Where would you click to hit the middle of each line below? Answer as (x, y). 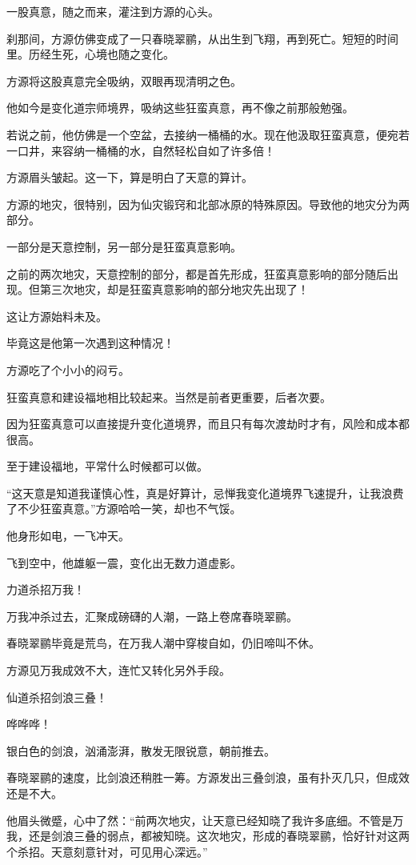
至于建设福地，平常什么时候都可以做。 (107, 466)
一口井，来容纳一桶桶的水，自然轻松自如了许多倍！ (141, 150)
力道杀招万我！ (46, 589)
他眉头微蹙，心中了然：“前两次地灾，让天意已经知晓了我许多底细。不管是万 (205, 820)
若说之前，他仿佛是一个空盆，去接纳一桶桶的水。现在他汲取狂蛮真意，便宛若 (208, 134)
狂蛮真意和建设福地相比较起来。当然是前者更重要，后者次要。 (169, 396)
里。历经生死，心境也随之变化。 (90, 54)
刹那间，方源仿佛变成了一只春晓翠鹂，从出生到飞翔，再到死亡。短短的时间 (202, 38)
